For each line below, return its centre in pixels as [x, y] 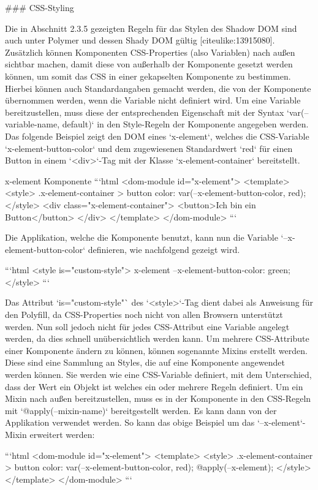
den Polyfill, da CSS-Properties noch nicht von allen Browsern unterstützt [144, 315]
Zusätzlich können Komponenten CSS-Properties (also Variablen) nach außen [150, 52]
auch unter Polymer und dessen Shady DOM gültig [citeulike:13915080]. [140, 40]
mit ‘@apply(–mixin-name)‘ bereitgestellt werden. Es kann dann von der [141, 410]
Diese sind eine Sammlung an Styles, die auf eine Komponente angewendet [145, 362]
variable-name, [32, 124]
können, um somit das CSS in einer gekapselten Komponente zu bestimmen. [148, 76]
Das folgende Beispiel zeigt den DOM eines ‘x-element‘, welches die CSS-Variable [157, 136]
